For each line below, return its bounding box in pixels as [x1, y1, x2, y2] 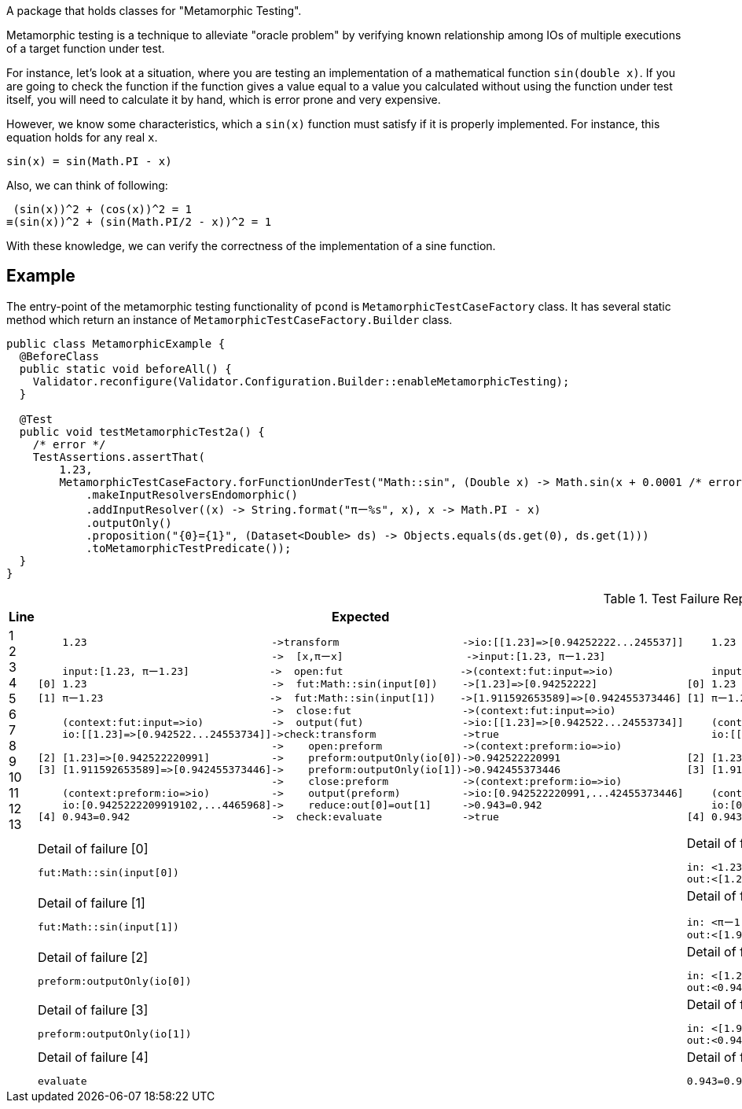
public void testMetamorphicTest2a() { [19, 425, 265, 438]
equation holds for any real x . [6, 131, 158, 144]
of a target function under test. [6, 42, 165, 55]
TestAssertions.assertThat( [32, 450, 205, 463]
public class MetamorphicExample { [6, 337, 226, 350]
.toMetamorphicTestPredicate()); [86, 541, 292, 554]
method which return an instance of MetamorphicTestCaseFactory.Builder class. [6, 312, 453, 326]
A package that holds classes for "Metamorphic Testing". [6, 4, 302, 17]
